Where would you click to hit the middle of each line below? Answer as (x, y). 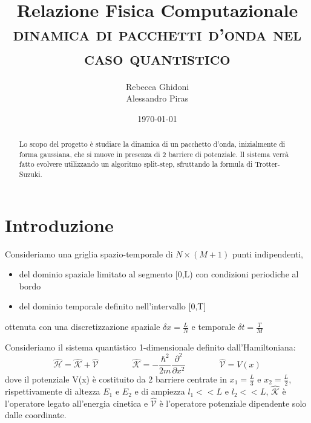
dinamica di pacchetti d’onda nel (157, 34)
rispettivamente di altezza (53, 391)
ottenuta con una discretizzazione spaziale (83, 327)
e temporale (213, 327)
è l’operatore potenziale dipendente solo (233, 403)
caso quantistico (157, 57)
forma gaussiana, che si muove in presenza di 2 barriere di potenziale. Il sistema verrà (154, 154)
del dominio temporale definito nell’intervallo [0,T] (113, 306)
